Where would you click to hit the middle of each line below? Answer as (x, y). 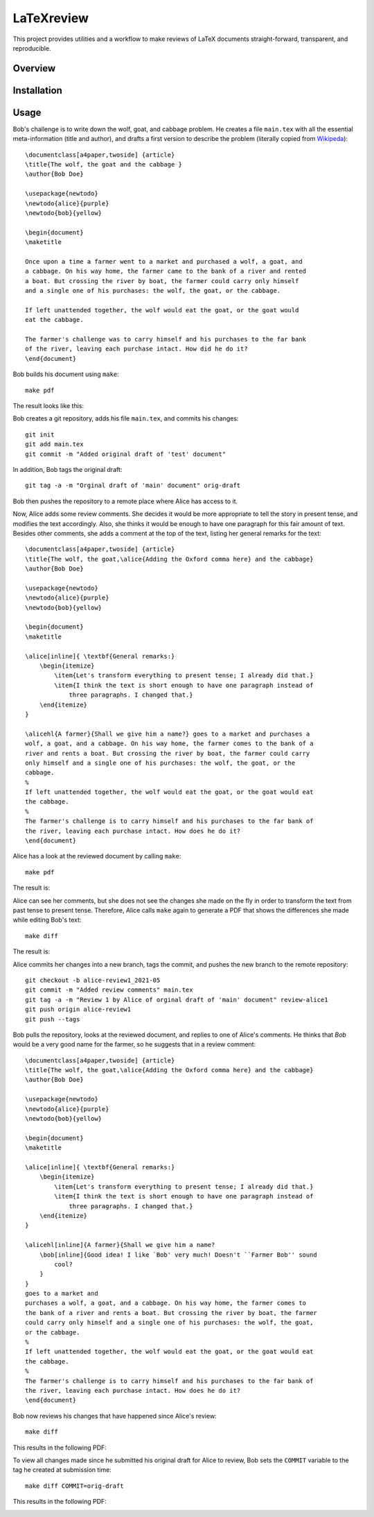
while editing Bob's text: (47, 920)
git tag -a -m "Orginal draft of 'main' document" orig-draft (133, 485)
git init (40, 434)
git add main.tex (54, 444)
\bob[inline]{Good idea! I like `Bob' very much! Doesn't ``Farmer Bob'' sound (178, 1255)
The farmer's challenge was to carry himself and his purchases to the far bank (166, 339)
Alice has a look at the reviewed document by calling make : (97, 856)
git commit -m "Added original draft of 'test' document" (126, 454)
